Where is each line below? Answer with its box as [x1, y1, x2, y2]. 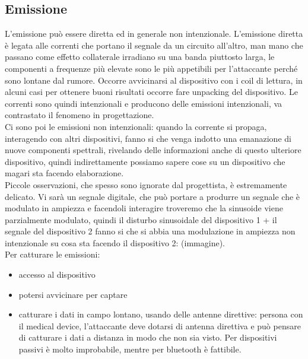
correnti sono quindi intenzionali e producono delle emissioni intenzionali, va [5, 97, 282, 109]
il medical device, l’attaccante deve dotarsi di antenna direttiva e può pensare [18, 319, 301, 332]
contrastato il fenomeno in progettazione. [5, 109, 154, 121]
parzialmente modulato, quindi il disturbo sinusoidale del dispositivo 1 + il [5, 213, 277, 225]
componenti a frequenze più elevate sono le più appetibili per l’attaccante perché [5, 62, 298, 74]
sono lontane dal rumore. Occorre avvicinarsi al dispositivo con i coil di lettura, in [5, 74, 303, 86]
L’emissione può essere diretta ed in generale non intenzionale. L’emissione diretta [5, 27, 303, 40]
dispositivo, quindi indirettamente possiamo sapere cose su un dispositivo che [5, 155, 285, 167]
